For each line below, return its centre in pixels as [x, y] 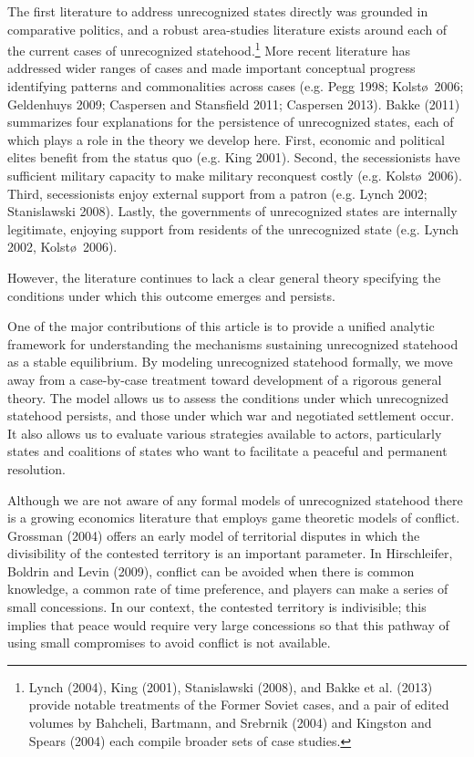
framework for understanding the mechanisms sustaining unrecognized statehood [233, 343]
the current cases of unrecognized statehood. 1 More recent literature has [209, 49]
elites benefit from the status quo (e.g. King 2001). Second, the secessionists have [234, 157]
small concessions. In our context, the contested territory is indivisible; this [217, 607]
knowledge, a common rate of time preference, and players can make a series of [228, 589]
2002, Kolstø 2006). [62, 247]
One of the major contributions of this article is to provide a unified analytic [221, 326]
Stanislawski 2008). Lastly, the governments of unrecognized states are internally [232, 211]
